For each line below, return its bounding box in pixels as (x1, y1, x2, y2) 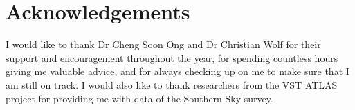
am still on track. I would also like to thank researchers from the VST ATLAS (6, 77, 338, 91)
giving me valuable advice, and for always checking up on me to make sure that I (6, 64, 349, 78)
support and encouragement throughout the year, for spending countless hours (6, 50, 338, 65)
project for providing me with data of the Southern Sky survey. (6, 91, 273, 105)
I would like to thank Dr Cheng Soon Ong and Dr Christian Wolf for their (6, 37, 321, 52)
